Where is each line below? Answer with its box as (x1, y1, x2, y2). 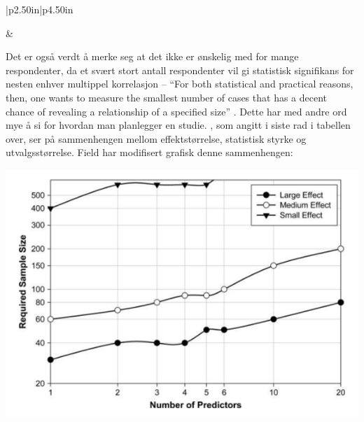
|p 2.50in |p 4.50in (6, 2, 73, 16)
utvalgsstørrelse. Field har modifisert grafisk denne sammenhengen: (6, 145, 293, 160)
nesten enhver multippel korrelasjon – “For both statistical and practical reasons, (6, 76, 353, 91)
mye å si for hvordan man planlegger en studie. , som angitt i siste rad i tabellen (6, 118, 351, 132)
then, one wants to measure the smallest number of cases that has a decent (6, 90, 328, 104)
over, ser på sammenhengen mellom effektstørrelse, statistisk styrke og (6, 131, 307, 146)
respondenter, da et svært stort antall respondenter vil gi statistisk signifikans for (6, 62, 354, 77)
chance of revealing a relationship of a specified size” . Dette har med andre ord (6, 104, 347, 118)
